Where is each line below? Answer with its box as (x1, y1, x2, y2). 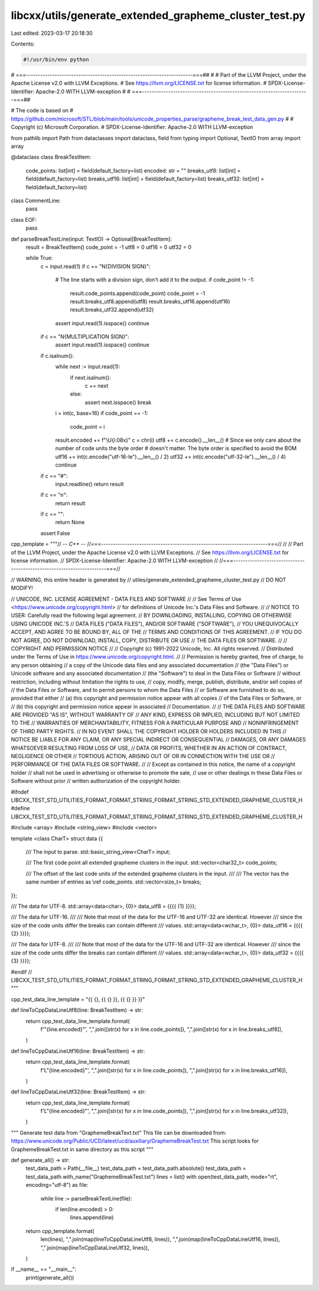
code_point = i (70, 423, 105, 430)
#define (11, 805, 30, 812)
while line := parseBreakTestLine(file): (40, 1195, 132, 1202)
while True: (25, 254, 53, 261)
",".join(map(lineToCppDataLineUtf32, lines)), (40, 1244, 149, 1251)
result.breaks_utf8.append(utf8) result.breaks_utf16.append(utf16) (70, 297, 230, 305)
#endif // (11, 968, 32, 975)
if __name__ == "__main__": (11, 1266, 77, 1273)
